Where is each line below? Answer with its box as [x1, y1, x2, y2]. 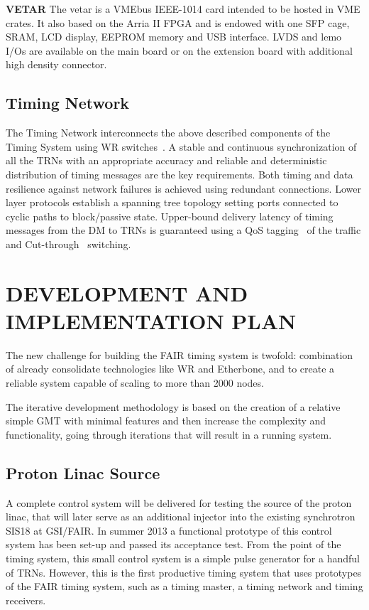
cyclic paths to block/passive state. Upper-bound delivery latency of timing [6, 208, 334, 223]
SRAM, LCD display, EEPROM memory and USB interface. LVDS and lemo [6, 29, 342, 44]
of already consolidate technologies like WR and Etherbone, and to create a [6, 361, 335, 376]
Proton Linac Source [6, 461, 160, 483]
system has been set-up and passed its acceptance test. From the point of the [6, 537, 341, 552]
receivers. [6, 592, 46, 607]
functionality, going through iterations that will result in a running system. [6, 427, 332, 442]
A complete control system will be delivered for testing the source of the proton [6, 495, 352, 510]
